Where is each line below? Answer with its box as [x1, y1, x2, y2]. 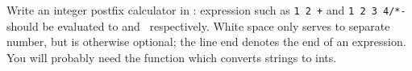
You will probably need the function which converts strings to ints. [6, 48, 337, 65]
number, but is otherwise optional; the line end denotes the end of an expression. [6, 33, 406, 50]
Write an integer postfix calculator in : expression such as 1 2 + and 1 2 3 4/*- [6, 2, 406, 18]
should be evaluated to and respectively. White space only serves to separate [6, 17, 390, 34]
